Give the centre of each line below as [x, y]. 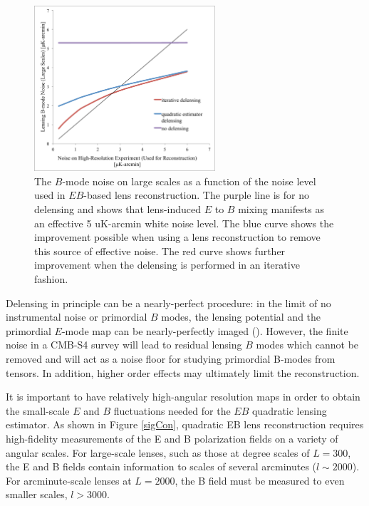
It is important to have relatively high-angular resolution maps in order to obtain [183, 397]
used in [50, 195]
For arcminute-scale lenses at [69, 480]
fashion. [51, 279]
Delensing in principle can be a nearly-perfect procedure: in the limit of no [168, 303]
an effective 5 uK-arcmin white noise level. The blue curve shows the [184, 223]
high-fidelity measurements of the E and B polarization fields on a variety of [172, 438]
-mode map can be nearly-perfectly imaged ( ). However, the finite [205, 330]
